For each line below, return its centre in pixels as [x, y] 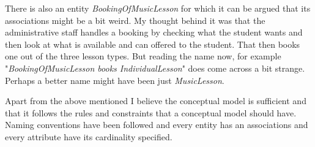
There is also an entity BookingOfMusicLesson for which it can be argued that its [158, 8]
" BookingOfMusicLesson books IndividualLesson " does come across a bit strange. [155, 68]
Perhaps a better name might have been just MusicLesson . [115, 80]
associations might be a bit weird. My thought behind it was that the [135, 20]
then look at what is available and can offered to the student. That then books [153, 44]
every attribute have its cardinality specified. [89, 136]
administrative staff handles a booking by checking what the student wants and [154, 32]
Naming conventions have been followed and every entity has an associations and [157, 125]
